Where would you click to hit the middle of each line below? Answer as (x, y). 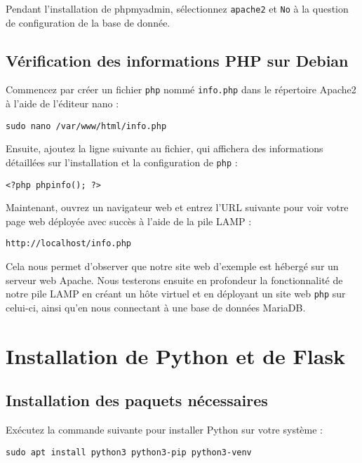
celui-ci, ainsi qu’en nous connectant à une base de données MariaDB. (156, 307)
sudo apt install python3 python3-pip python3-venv (129, 452)
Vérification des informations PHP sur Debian (177, 60)
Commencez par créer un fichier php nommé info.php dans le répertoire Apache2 (181, 89)
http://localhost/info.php (68, 244)
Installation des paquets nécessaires (137, 400)
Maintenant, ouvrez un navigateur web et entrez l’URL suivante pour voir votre (177, 207)
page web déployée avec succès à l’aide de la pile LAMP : (129, 221)
